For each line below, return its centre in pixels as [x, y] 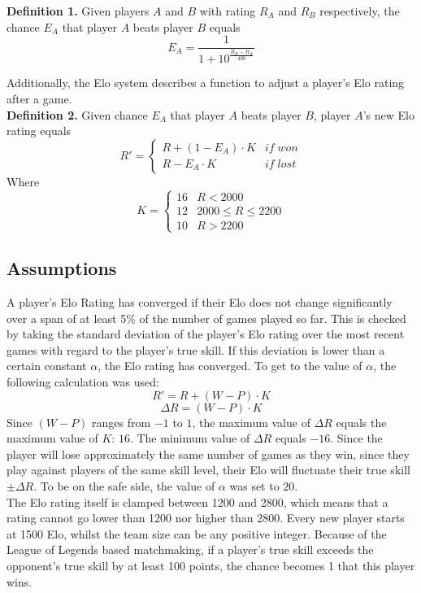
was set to [254, 486]
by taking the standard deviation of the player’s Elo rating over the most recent [206, 334]
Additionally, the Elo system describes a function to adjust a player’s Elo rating [206, 83]
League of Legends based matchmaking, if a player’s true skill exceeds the [190, 549]
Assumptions [62, 268]
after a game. [39, 98]
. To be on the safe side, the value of [124, 486]
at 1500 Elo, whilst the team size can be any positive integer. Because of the [197, 533]
